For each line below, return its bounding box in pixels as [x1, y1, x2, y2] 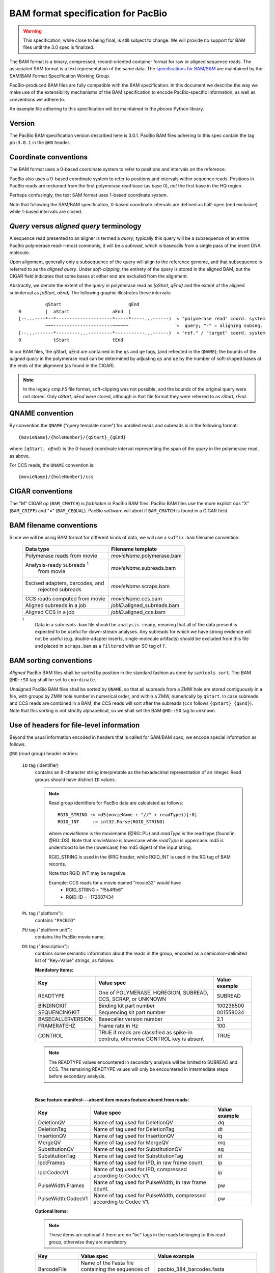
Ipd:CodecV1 [38, 1169, 69, 1176]
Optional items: [35, 1208, 68, 1214]
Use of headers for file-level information [9, 721, 140, 729]
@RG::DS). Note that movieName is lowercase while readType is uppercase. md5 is [48, 837, 224, 843]
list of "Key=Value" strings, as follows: [35, 957, 115, 963]
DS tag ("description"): [22, 943, 70, 949]
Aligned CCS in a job [25, 608, 75, 616]
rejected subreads [38, 586, 82, 593]
